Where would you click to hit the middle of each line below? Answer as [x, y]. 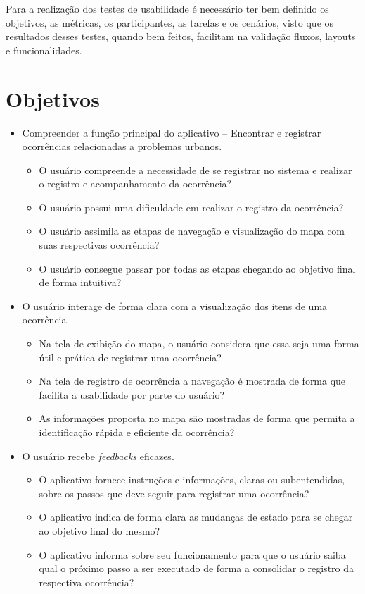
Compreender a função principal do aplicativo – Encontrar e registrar [172, 132]
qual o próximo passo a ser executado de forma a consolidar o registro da [197, 568]
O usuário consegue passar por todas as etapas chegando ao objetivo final [197, 268]
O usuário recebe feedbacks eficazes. [98, 456]
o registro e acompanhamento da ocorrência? [135, 184]
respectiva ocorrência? [87, 582]
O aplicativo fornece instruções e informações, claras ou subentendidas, [192, 479]
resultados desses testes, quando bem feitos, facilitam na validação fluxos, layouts [181, 36]
